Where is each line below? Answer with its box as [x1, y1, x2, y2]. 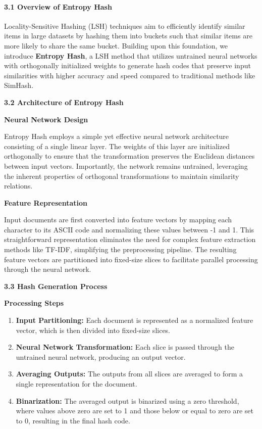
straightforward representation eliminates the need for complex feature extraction [4, 234, 256, 245]
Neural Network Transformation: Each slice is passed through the [16, 342, 234, 352]
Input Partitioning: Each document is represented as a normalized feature [16, 315, 253, 325]
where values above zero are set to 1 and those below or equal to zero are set [16, 405, 254, 416]
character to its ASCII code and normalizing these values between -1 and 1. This [4, 224, 254, 234]
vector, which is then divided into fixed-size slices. [16, 324, 171, 335]
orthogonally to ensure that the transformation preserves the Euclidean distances [4, 151, 255, 161]
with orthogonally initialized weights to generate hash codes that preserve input [4, 60, 251, 71]
